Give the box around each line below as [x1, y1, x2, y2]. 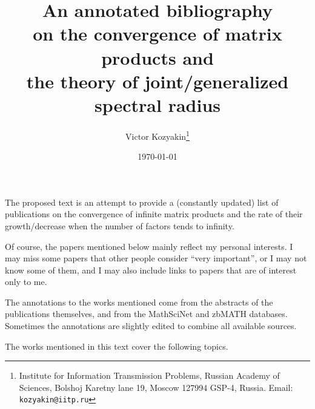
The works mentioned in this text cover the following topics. [5, 339, 228, 352]
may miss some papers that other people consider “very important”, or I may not [5, 252, 307, 264]
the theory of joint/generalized [26, 68, 289, 93]
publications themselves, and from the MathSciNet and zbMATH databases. [5, 307, 288, 320]
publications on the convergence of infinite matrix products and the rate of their [5, 208, 303, 220]
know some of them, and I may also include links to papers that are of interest [5, 263, 297, 276]
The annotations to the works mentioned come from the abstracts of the [5, 295, 273, 308]
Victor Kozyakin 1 [125, 128, 190, 142]
